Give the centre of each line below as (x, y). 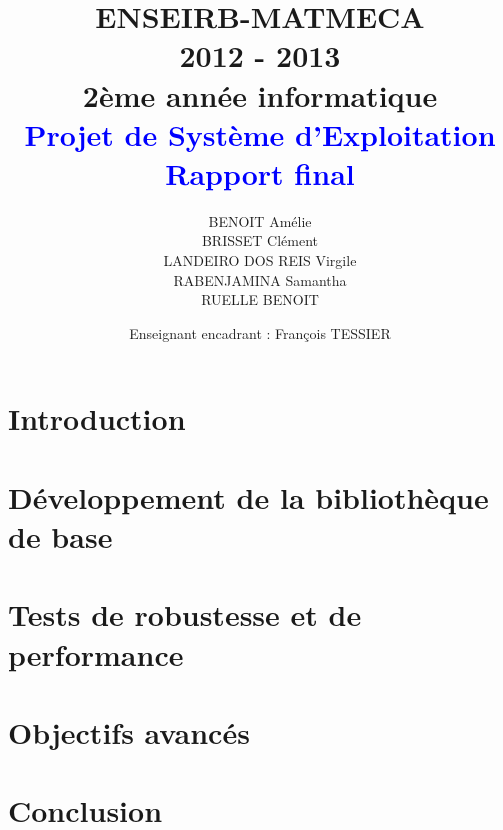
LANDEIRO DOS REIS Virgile (260, 260)
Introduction (97, 418)
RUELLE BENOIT (260, 299)
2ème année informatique (260, 94)
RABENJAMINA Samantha (260, 279)
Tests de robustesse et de (185, 614)
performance (96, 653)
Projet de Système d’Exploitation (260, 133)
